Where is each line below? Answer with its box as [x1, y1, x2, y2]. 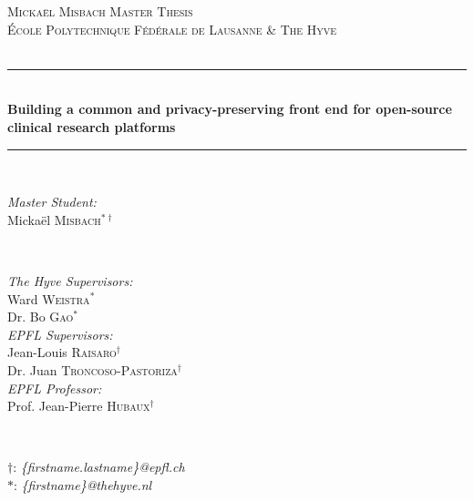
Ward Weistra [7, 289, 90, 308]
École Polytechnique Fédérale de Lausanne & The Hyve [7, 19, 337, 38]
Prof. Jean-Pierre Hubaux [7, 396, 150, 415]
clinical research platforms [7, 117, 176, 136]
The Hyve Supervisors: [7, 271, 133, 290]
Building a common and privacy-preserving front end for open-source [7, 99, 452, 118]
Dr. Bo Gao [7, 307, 74, 326]
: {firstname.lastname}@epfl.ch [13, 457, 185, 476]
